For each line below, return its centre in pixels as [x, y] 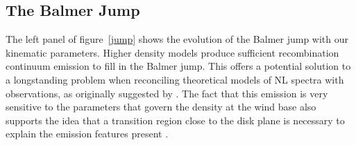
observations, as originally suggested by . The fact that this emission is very [167, 93]
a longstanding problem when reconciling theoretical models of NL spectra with [175, 79]
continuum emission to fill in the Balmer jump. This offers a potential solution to [178, 66]
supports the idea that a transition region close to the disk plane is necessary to [175, 120]
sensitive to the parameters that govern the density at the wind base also [161, 107]
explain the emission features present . [87, 134]
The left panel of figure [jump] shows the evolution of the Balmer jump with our [177, 39]
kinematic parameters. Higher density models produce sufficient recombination [172, 52]
